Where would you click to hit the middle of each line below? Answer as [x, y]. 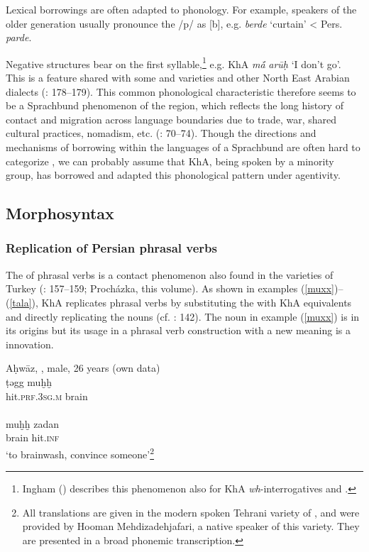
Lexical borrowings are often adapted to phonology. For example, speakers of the [181, 9]
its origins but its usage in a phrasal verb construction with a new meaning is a [178, 330]
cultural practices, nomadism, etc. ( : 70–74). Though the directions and [161, 133]
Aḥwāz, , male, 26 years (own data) [83, 368]
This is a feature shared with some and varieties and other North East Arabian [178, 78]
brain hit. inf [33, 437]
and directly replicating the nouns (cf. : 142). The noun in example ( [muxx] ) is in [183, 316]
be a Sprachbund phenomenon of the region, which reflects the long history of [175, 105]
